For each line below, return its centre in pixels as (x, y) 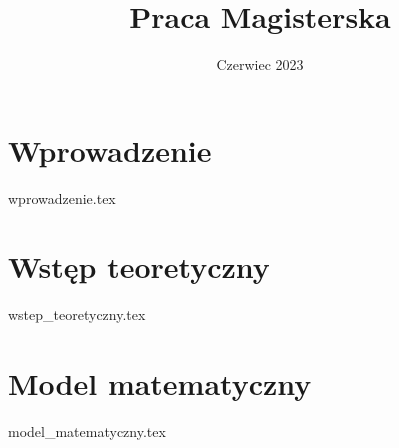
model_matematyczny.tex (87, 431)
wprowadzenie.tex (62, 197)
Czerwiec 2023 (260, 64)
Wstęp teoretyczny (139, 266)
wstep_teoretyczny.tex (77, 314)
